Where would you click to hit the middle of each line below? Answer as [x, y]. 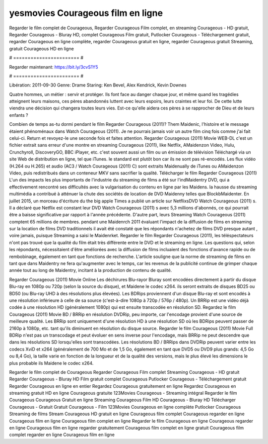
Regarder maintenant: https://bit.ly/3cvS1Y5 [54, 67]
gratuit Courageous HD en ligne [41, 48]
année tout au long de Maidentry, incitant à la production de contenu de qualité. [91, 270]
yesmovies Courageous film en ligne [86, 13]
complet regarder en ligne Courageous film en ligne [62, 435]
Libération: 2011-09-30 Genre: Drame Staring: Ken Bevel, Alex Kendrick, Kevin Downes [98, 85]
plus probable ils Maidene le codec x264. [51, 363]
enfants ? [19, 115]
